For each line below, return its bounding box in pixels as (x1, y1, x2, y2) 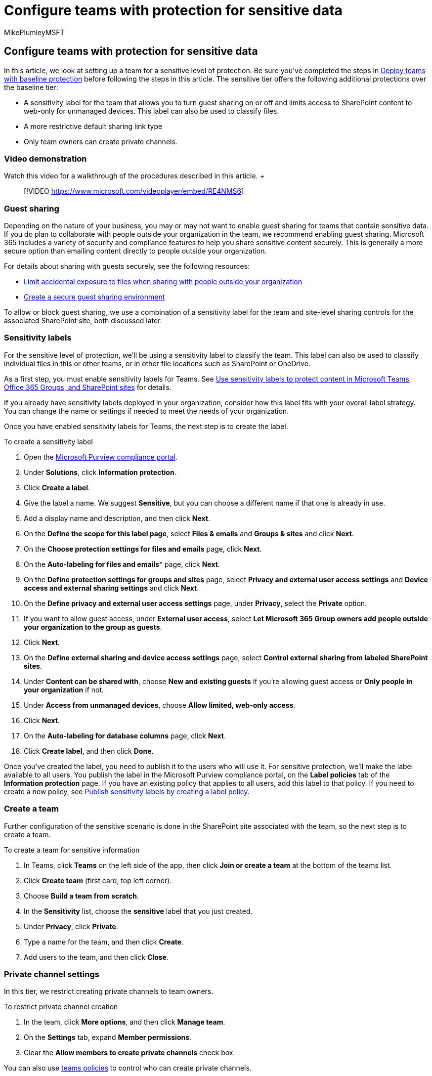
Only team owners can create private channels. (24, 137, 177, 146)
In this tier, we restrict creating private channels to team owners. (4, 987, 214, 996)
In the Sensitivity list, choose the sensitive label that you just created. (24, 906, 253, 915)
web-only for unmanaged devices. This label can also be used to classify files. (24, 106, 279, 115)
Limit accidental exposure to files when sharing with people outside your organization (24, 277, 302, 286)
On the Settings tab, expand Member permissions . (24, 1033, 192, 1042)
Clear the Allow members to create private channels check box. (24, 1048, 235, 1057)
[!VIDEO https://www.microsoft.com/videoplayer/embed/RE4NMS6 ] (24, 187, 244, 196)
